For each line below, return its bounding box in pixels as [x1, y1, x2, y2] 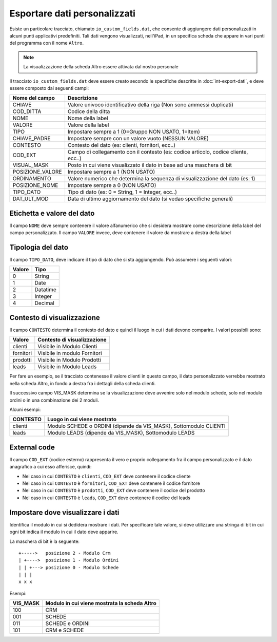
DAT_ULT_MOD [12, 195, 49, 202]
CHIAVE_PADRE [12, 135, 51, 142]
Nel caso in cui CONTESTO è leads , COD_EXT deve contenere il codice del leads [22, 495, 191, 501]
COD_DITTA [12, 108, 42, 115]
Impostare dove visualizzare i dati [9, 508, 120, 517]
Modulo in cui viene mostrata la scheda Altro [45, 600, 156, 607]
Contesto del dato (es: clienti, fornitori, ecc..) [67, 142, 176, 149]
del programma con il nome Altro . [9, 40, 84, 46]
